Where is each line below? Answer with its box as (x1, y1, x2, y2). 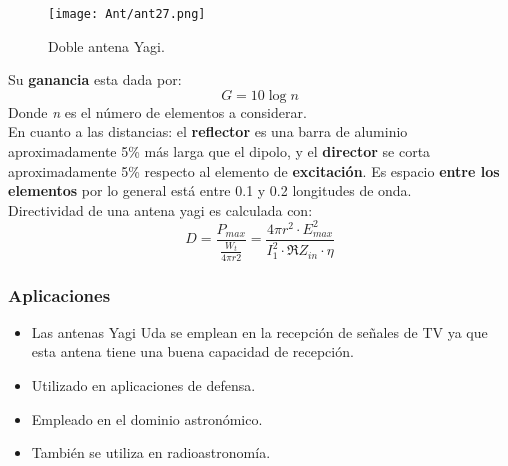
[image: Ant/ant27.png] (48, 7, 206, 21)
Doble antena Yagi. (48, 35, 165, 56)
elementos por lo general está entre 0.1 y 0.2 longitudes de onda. (8, 180, 412, 201)
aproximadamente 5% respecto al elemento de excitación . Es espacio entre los (8, 160, 500, 181)
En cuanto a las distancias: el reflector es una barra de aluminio (8, 121, 408, 142)
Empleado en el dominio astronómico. (31, 408, 263, 429)
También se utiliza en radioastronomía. (31, 442, 271, 463)
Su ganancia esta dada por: (8, 69, 182, 90)
